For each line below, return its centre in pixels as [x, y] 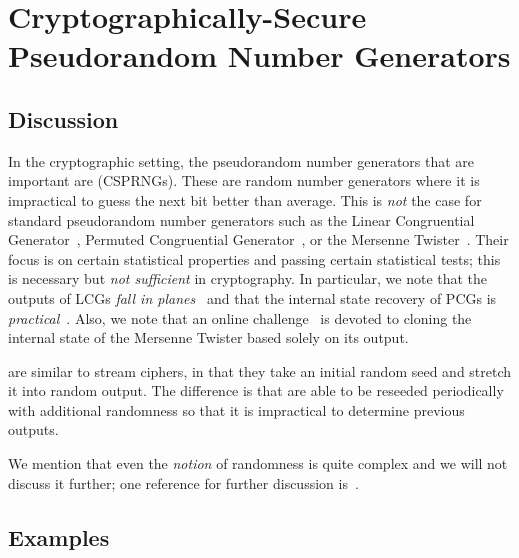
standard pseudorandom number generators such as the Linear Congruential [241, 219]
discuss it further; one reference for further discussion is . [183, 482]
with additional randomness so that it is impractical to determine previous [236, 409]
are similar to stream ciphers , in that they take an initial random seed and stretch [260, 370]
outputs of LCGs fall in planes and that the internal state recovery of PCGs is [252, 297]
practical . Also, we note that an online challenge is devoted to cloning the [240, 317]
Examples [59, 536]
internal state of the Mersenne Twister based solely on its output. [208, 337]
